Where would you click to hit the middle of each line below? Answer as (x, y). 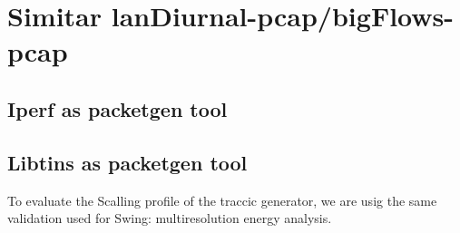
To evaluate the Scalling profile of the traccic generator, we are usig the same (222, 200)
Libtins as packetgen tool (127, 162)
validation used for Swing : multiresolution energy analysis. (170, 218)
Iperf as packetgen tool (117, 108)
